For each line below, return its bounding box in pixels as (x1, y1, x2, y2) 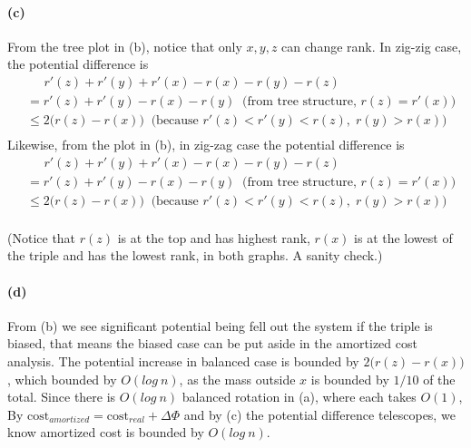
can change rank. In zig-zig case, (281, 36, 462, 55)
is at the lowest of (354, 228, 453, 247)
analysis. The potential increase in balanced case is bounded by (7, 352, 359, 370)
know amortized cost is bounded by (7, 423, 204, 442)
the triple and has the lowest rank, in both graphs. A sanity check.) (7, 246, 383, 265)
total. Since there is (7, 387, 116, 406)
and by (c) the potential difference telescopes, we (183, 404, 456, 424)
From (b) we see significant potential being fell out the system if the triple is (7, 316, 433, 335)
